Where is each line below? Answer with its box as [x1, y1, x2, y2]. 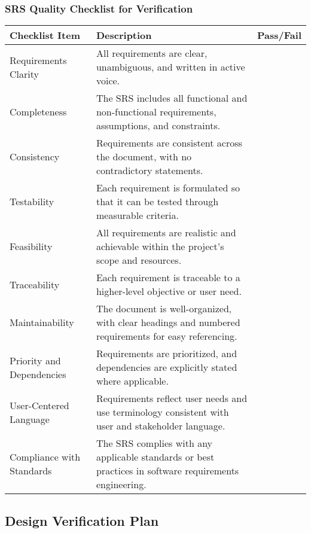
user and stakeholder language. [96, 419, 225, 433]
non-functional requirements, [96, 105, 217, 119]
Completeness [10, 105, 67, 119]
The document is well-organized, [96, 301, 232, 316]
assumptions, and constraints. [96, 118, 221, 133]
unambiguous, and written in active [96, 60, 245, 74]
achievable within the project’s [96, 239, 224, 254]
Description [96, 28, 152, 42]
